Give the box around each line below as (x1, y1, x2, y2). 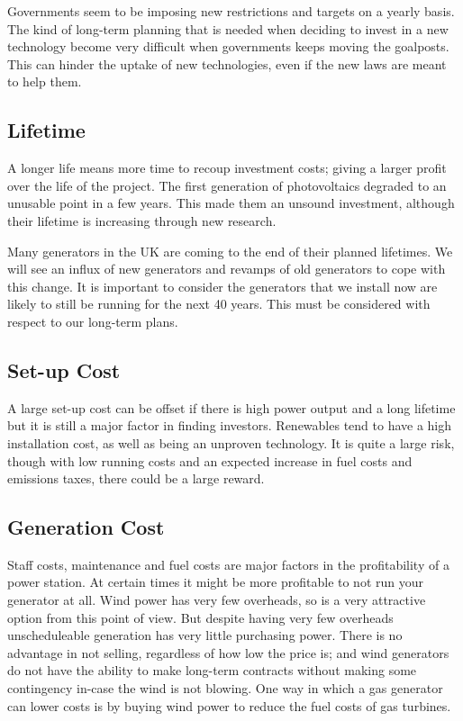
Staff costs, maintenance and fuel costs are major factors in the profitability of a (7, 554, 449, 573)
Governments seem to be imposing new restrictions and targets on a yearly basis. (7, 2, 455, 20)
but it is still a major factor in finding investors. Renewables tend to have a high (7, 416, 452, 435)
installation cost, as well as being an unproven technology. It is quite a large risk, (7, 433, 455, 452)
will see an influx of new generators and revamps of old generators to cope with (7, 259, 446, 278)
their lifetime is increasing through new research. (7, 211, 277, 230)
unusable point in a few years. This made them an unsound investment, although (7, 194, 455, 212)
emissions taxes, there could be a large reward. (7, 469, 265, 488)
